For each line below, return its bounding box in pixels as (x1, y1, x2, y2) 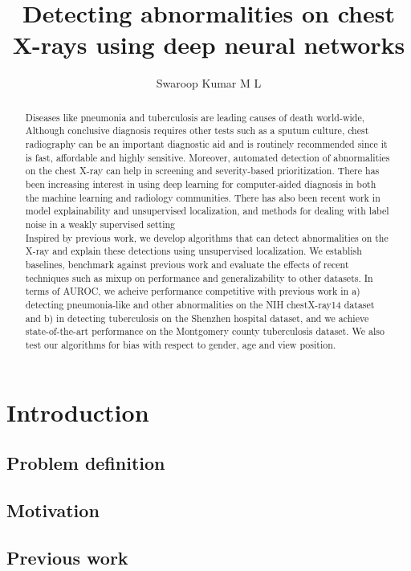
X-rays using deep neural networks (12, 28, 405, 61)
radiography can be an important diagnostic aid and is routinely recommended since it (25, 137, 388, 151)
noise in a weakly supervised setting (25, 217, 176, 230)
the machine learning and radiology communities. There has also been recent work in (25, 190, 380, 204)
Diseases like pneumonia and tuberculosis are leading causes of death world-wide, (25, 110, 364, 124)
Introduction (6, 395, 149, 428)
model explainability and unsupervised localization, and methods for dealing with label (25, 204, 389, 218)
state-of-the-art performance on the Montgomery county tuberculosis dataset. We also (25, 324, 385, 338)
